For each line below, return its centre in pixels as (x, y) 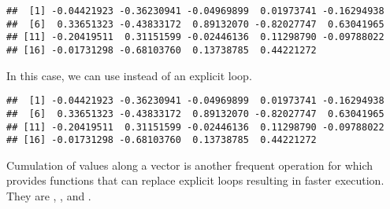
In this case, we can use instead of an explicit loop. (129, 75)
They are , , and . (49, 196)
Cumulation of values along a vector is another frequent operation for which (190, 165)
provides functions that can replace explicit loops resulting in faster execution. (195, 180)
